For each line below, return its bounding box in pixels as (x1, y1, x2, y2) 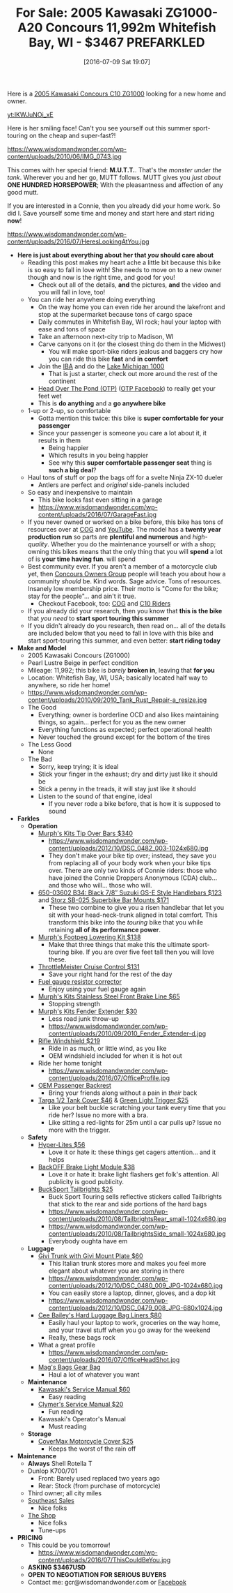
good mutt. (7, 188, 39, 196)
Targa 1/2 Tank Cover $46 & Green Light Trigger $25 (38, 1095, 189, 1104)
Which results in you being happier (48, 451, 148, 459)
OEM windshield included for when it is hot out (48, 1052, 182, 1060)
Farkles (17, 814, 40, 823)
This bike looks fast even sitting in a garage (38, 495, 163, 504)
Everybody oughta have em (48, 1236, 128, 1245)
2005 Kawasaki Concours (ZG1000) (27, 651, 131, 659)
